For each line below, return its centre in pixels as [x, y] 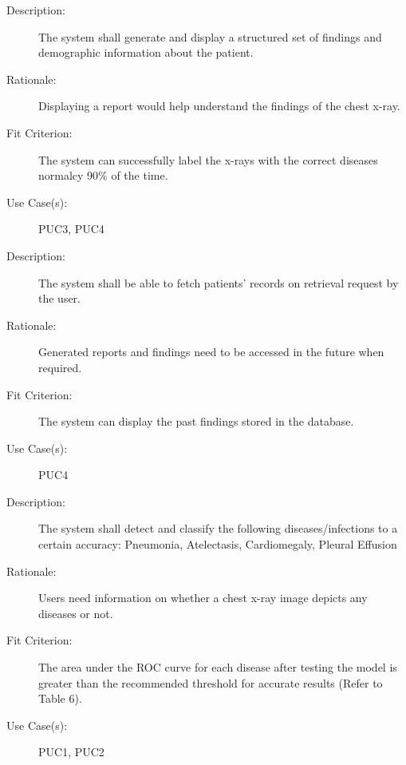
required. [60, 367]
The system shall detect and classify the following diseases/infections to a [218, 528]
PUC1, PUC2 [71, 752]
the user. [60, 298]
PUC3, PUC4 [71, 229]
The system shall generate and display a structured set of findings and [210, 36]
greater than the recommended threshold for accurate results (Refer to [211, 682]
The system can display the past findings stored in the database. [196, 421]
